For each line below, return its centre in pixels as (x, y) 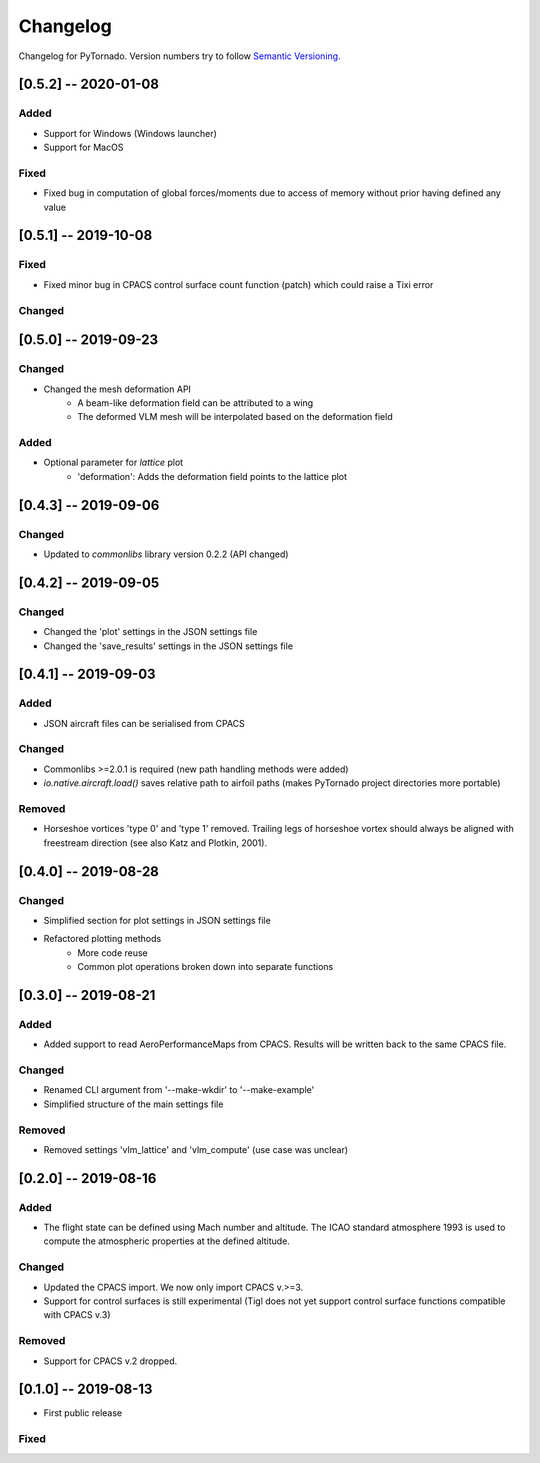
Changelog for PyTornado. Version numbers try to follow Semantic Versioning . (179, 56)
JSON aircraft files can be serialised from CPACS (144, 723)
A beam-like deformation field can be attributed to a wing (195, 402)
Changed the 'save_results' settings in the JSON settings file (168, 646)
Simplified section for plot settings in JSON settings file (157, 920)
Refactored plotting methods (102, 939)
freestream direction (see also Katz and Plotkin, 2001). (155, 842)
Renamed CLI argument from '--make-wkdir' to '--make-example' (179, 1090)
